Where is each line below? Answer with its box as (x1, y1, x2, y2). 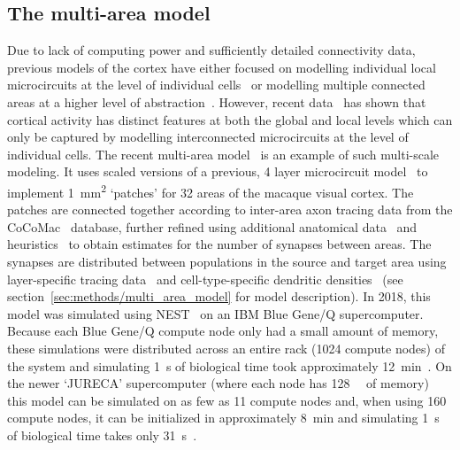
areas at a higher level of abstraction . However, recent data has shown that (7, 92, 426, 111)
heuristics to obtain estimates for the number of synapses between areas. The (7, 235, 432, 253)
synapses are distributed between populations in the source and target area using (7, 252, 447, 270)
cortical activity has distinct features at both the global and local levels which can (7, 110, 453, 128)
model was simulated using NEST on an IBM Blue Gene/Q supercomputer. (7, 304, 424, 322)
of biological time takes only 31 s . (7, 425, 197, 444)
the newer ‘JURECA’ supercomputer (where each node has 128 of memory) (7, 374, 429, 392)
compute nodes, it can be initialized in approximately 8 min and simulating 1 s (7, 408, 440, 427)
